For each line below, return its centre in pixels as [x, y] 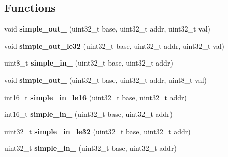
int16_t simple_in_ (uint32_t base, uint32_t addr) [89, 114]
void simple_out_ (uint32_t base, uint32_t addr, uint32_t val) [107, 29]
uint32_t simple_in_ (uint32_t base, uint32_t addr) [90, 148]
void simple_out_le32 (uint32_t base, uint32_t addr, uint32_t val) [115, 45]
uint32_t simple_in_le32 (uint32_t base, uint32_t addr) [97, 131]
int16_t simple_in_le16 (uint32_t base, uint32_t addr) [95, 97]
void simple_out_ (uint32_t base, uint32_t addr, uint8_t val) [106, 80]
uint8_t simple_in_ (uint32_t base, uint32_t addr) [89, 63]
